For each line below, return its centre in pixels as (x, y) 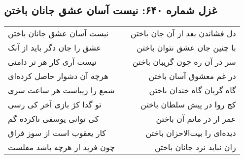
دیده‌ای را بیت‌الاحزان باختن (191, 133)
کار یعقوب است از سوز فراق (57, 133)
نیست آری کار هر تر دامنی (52, 62)
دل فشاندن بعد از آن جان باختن (183, 33)
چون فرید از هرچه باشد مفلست (61, 147)
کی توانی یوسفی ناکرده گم (53, 119)
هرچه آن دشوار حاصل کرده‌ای (58, 76)
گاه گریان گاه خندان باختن (192, 90)
